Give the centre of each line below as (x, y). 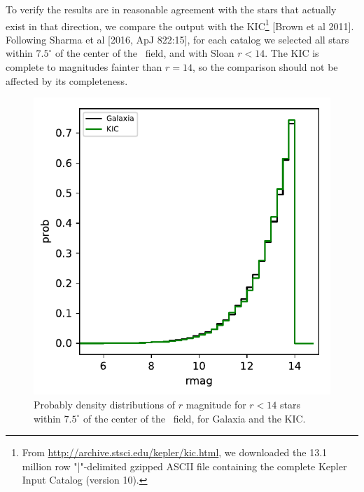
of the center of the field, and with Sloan (145, 53)
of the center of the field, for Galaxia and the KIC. (194, 418)
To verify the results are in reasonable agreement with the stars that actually (171, 9)
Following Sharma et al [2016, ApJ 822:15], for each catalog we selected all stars (177, 39)
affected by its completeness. (67, 80)
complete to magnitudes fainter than (84, 67)
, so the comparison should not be (265, 67)
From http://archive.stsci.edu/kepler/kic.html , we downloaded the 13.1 (175, 452)
